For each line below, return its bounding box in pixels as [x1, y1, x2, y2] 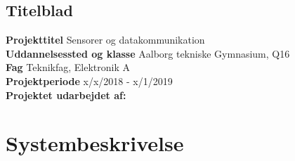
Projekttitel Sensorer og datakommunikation [6, 32, 205, 47]
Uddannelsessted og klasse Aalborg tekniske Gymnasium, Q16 [6, 46, 290, 60]
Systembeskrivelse [6, 129, 184, 157]
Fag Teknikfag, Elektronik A [6, 60, 130, 75]
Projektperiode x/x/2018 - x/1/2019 [6, 73, 173, 88]
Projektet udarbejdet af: [6, 87, 126, 102]
